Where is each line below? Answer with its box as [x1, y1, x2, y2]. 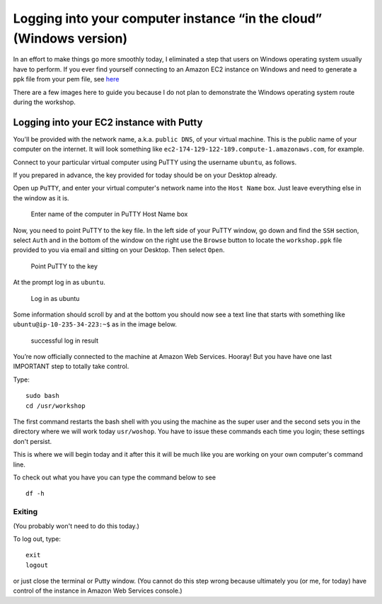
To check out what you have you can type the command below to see [13, 473, 216, 482]
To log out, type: [13, 535, 62, 543]
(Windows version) [13, 30, 127, 46]
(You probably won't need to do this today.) [13, 521, 139, 530]
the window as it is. [13, 193, 70, 202]
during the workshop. [13, 98, 76, 106]
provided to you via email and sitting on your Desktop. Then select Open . [13, 246, 225, 254]
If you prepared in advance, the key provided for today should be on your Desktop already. [13, 171, 277, 179]
